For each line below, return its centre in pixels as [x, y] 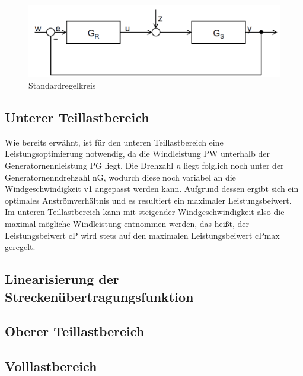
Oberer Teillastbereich [75, 331]
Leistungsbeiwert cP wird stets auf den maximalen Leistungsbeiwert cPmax [142, 235]
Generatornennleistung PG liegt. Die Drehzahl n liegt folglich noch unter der [144, 165]
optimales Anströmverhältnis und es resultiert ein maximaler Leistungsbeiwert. [148, 200]
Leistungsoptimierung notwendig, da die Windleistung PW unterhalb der [137, 154]
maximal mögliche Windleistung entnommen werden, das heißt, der [127, 223]
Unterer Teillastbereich [77, 117]
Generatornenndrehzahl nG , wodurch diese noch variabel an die [120, 177]
